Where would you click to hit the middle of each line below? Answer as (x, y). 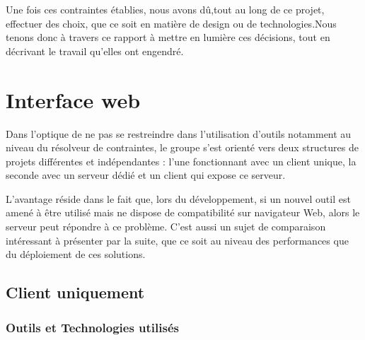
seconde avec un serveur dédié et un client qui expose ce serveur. (146, 175)
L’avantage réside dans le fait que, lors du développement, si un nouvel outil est (178, 198)
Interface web (73, 99)
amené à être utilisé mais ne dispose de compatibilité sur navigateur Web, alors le (183, 212)
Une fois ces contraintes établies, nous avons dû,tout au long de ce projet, (165, 9)
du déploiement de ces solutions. (76, 254)
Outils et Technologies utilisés (92, 327)
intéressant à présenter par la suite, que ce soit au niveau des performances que (177, 240)
